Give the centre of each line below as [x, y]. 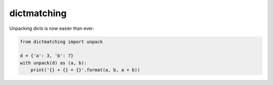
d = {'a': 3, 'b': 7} [47, 56]
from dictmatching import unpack [61, 41]
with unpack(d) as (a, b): [53, 63]
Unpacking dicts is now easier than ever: [52, 28]
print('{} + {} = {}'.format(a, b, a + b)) [85, 70]
